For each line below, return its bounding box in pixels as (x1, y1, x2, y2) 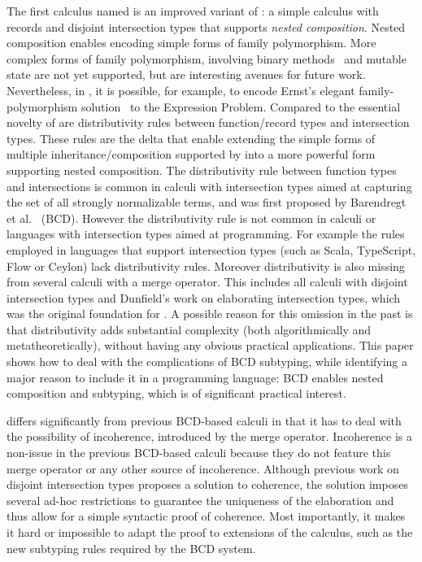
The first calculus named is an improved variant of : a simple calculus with (7, 2, 379, 19)
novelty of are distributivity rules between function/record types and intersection (7, 114, 410, 131)
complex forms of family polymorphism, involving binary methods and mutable (7, 50, 407, 67)
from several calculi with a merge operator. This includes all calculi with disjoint (7, 273, 408, 290)
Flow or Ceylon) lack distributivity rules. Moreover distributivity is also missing (7, 257, 405, 274)
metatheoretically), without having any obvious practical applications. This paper (7, 337, 414, 354)
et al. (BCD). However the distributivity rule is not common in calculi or (7, 209, 376, 226)
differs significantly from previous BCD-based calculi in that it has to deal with (7, 412, 402, 429)
